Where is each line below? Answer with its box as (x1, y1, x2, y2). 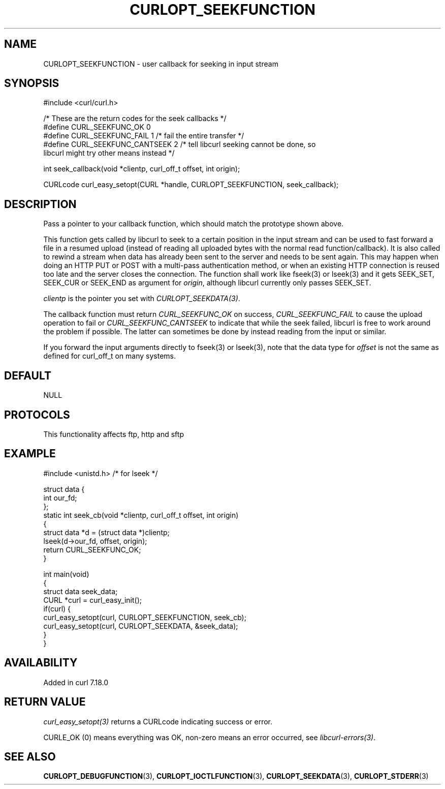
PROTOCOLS (4, 408, 70, 421)
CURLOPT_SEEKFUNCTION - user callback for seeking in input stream (43, 59, 278, 68)
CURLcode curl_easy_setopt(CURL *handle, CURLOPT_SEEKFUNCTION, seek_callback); (43, 180, 339, 189)
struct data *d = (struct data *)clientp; (43, 528, 170, 537)
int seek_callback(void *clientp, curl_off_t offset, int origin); (43, 164, 240, 173)
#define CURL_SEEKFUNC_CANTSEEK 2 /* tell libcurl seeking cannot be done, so (43, 140, 316, 149)
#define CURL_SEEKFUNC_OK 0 (43, 123, 151, 132)
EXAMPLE (4, 447, 56, 460)
